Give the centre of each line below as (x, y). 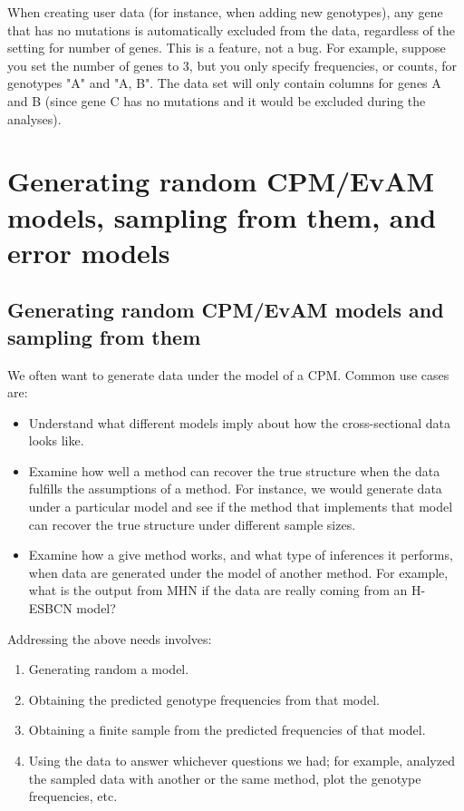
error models (89, 252)
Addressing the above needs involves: (110, 638)
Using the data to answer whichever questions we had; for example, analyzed (242, 760)
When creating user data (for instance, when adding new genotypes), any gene (225, 12)
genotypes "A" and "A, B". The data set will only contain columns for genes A (224, 83)
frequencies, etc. (73, 796)
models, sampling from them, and (222, 216)
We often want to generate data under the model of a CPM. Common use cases (228, 374)
